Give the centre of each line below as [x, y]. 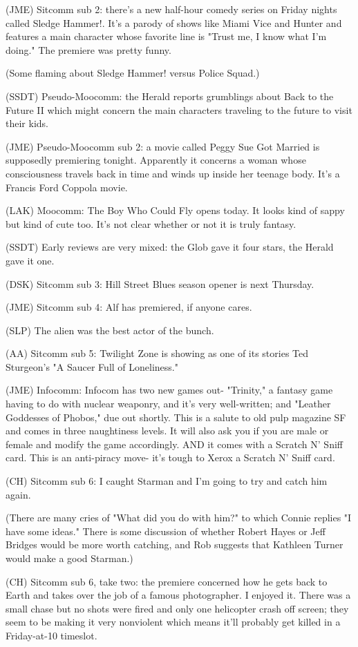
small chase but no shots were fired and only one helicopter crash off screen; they [177, 608]
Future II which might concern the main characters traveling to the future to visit [179, 109]
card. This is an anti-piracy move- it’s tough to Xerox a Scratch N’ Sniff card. [170, 457]
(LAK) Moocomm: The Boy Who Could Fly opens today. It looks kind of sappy [175, 210]
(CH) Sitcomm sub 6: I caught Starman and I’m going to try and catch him [167, 481]
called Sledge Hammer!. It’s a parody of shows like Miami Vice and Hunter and [174, 22]
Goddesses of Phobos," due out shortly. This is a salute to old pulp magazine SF [176, 417]
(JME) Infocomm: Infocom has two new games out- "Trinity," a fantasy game [169, 390]
